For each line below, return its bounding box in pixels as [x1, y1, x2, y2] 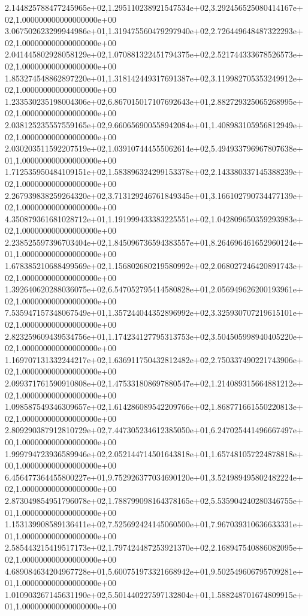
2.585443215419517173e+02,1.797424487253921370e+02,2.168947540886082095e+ [5, 541, 303, 554]
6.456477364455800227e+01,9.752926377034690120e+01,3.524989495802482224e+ [5, 470, 303, 483]
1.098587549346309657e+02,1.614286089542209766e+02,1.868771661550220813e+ [5, 400, 303, 413]
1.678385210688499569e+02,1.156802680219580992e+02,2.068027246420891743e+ [5, 259, 303, 272]
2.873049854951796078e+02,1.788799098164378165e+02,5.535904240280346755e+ [5, 494, 303, 506]
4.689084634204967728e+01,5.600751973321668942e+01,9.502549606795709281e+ [5, 564, 303, 577]
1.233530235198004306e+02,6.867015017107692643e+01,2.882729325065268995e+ [5, 95, 303, 107]
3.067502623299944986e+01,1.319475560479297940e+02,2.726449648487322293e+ [5, 25, 303, 37]
